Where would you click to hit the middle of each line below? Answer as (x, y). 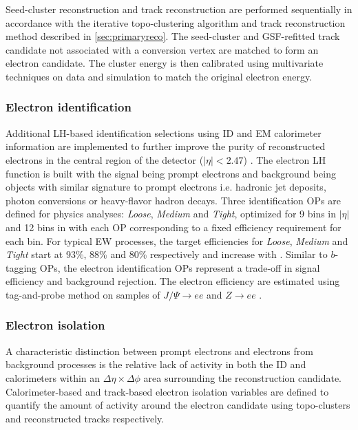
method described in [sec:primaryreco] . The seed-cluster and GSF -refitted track (173, 36)
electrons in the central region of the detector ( (105, 159)
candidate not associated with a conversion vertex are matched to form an (162, 49)
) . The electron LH (285, 159)
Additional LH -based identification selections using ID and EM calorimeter (164, 132)
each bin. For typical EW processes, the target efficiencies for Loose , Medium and (177, 240)
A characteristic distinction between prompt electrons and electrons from (159, 351)
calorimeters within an (53, 377)
